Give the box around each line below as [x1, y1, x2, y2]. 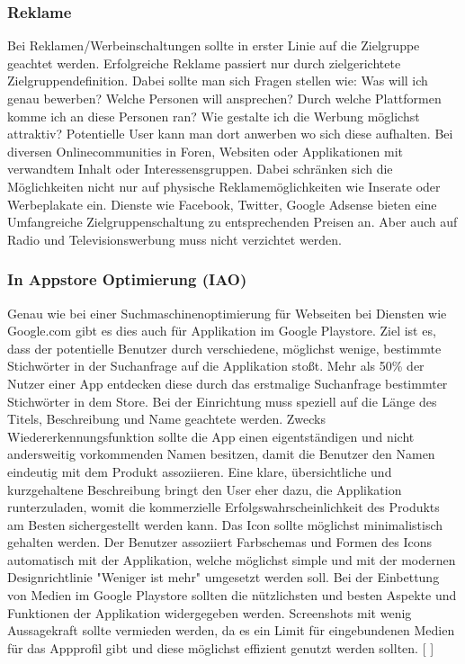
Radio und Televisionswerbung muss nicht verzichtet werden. [7, 229, 342, 248]
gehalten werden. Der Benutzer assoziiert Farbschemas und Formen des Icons [7, 533, 432, 552]
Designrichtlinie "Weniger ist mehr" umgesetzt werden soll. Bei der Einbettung [7, 568, 440, 587]
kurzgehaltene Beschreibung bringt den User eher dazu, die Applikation [7, 480, 402, 498]
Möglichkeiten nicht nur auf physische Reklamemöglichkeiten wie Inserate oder [7, 176, 441, 195]
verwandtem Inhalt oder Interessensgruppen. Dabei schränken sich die [7, 159, 393, 178]
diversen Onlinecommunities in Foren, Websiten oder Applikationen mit [7, 141, 404, 160]
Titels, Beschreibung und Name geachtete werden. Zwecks [7, 409, 326, 428]
